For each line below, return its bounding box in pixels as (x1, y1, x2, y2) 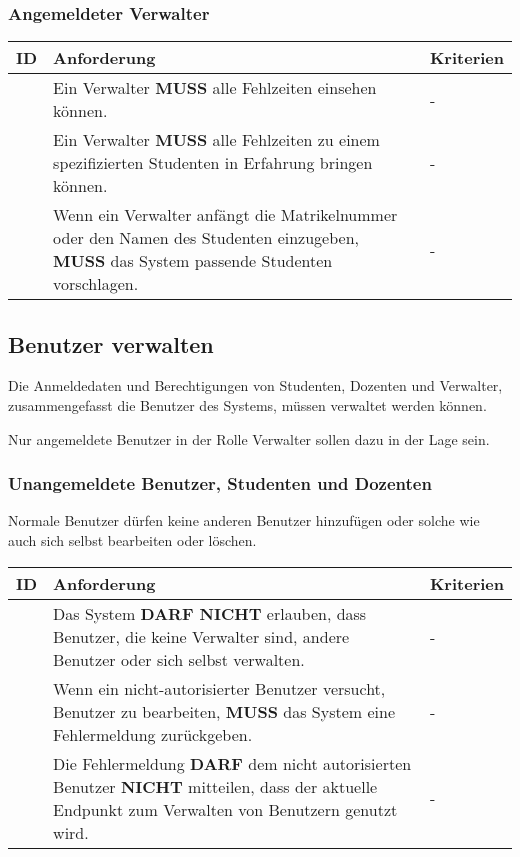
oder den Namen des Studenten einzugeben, (53, 226, 360, 250)
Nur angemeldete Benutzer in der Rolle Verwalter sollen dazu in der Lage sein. (8, 428, 490, 449)
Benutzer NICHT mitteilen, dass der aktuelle (53, 774, 378, 798)
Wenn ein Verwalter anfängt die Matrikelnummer (53, 203, 398, 227)
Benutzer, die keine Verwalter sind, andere (53, 624, 350, 648)
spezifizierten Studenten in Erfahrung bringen (53, 151, 373, 175)
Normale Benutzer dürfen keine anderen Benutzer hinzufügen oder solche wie (8, 510, 480, 531)
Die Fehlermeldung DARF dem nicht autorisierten (53, 751, 412, 775)
